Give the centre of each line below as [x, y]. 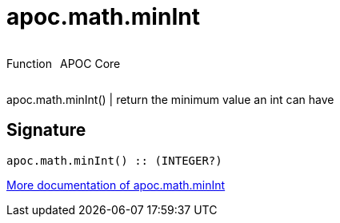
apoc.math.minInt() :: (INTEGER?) [114, 160]
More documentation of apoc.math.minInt [116, 185]
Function [29, 63]
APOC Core [90, 63]
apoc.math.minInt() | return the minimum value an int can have [170, 99]
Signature [46, 130]
